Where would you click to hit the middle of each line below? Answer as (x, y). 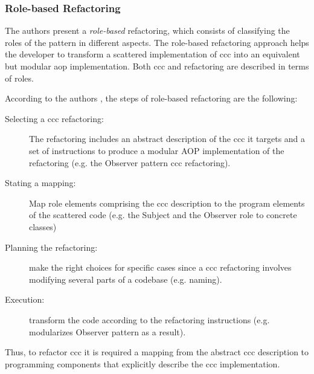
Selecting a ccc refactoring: (54, 118)
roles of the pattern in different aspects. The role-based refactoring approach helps (157, 42)
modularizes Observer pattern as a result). (107, 331)
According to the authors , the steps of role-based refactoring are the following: (151, 98)
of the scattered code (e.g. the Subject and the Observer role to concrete (163, 215)
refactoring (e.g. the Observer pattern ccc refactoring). (130, 162)
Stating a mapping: (40, 183)
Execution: (25, 299)
